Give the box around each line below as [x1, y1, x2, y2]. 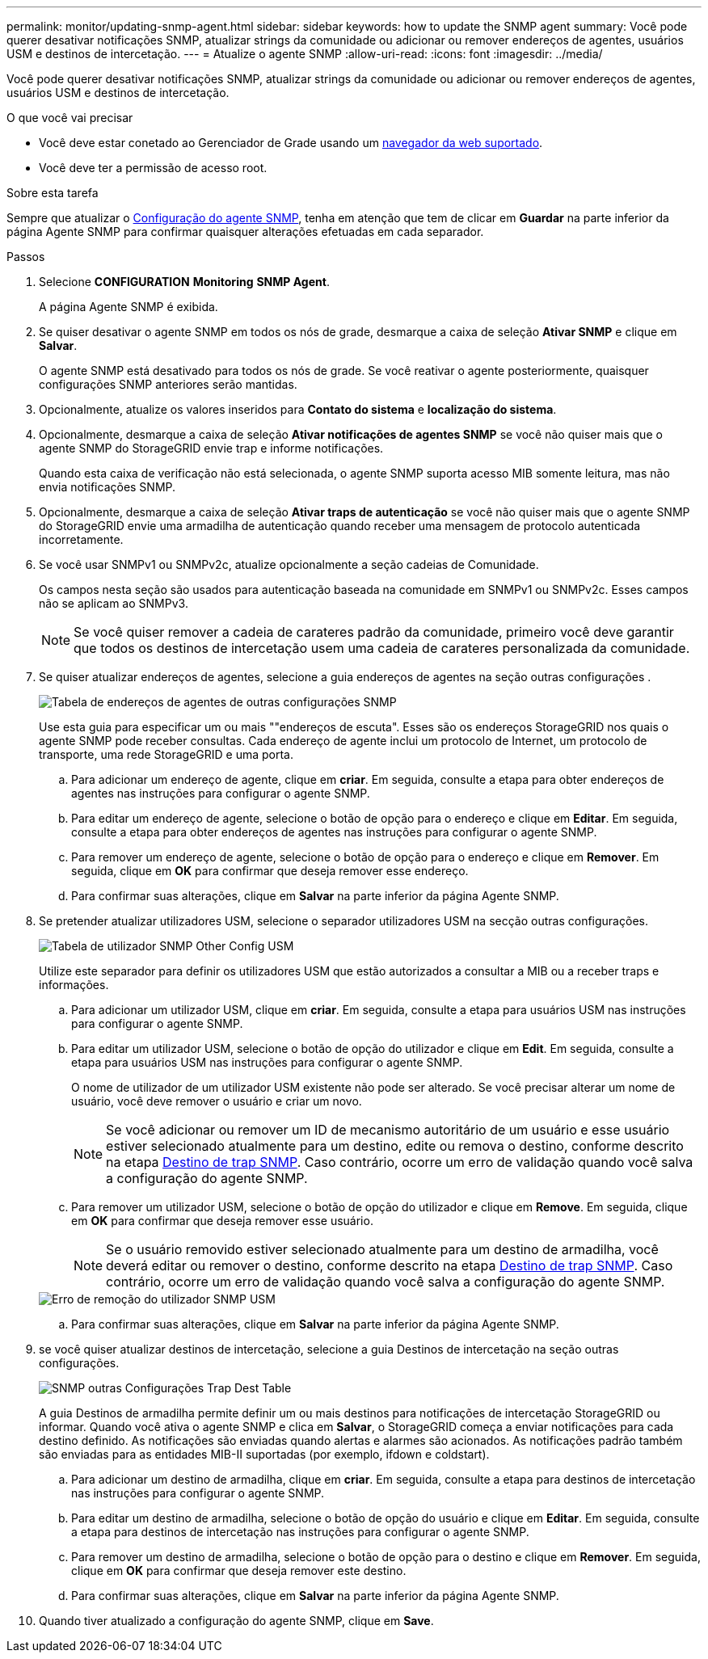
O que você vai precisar [6, 111, 133, 124]
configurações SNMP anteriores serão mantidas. [39, 377, 297, 391]
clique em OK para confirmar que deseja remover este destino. [71, 1564, 407, 1577]
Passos [6, 250, 45, 263]
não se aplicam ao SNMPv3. [39, 596, 188, 610]
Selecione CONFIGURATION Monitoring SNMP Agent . [39, 275, 330, 288]
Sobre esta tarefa [6, 186, 99, 200]
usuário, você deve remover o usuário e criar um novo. [71, 1094, 362, 1108]
